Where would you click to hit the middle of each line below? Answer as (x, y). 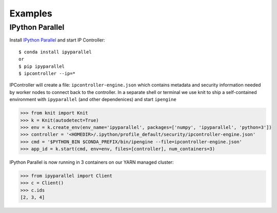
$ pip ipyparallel (42, 66)
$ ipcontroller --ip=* (47, 73)
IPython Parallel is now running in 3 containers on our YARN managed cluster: (92, 162)
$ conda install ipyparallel (55, 52)
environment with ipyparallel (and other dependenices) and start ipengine (93, 100)
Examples (31, 13)
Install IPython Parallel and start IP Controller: (57, 40)
